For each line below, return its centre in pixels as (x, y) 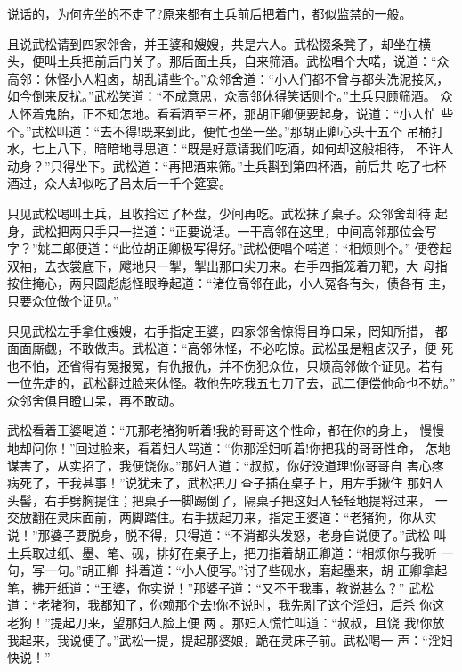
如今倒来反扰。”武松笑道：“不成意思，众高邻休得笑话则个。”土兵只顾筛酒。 (222, 96)
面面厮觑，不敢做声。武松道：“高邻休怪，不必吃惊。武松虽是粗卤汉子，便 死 (231, 348)
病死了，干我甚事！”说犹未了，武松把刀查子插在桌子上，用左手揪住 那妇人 (226, 483)
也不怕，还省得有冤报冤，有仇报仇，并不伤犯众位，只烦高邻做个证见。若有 (225, 365)
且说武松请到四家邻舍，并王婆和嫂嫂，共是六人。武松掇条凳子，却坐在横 (219, 43)
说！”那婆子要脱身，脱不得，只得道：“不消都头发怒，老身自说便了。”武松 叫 (227, 535)
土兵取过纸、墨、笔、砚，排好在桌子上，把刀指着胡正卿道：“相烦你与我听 (222, 552)
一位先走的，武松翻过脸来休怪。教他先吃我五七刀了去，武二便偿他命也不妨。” (231, 383)
